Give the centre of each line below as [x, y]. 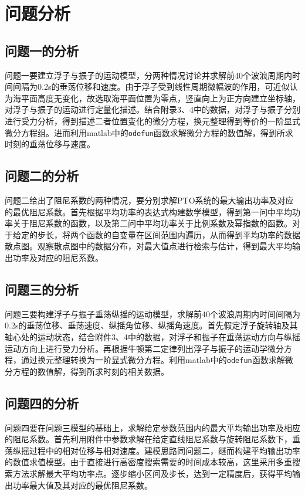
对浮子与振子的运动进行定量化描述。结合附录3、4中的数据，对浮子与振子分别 [152, 109]
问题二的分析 [42, 176]
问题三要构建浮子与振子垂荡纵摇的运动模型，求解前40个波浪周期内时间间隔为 [152, 313]
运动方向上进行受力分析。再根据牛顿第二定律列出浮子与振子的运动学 [136, 348]
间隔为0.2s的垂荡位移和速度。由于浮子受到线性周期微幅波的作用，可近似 [151, 87]
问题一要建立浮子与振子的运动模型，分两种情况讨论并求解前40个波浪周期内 [148, 75]
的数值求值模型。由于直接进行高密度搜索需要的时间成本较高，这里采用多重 [148, 462]
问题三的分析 [42, 289]
